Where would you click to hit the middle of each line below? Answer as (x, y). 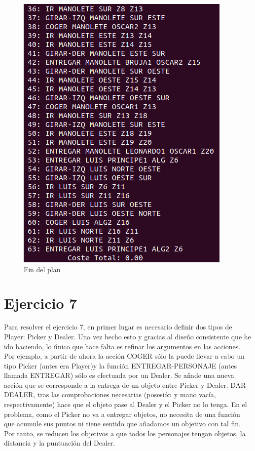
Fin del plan (42, 269)
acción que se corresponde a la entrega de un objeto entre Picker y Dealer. (116, 385)
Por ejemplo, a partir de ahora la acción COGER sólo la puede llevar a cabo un (124, 356)
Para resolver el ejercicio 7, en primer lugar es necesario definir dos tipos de (118, 327)
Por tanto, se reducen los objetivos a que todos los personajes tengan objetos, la (125, 433)
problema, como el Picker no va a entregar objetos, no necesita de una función (122, 414)
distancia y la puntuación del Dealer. (60, 443)
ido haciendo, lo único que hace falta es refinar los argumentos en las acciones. (122, 346)
